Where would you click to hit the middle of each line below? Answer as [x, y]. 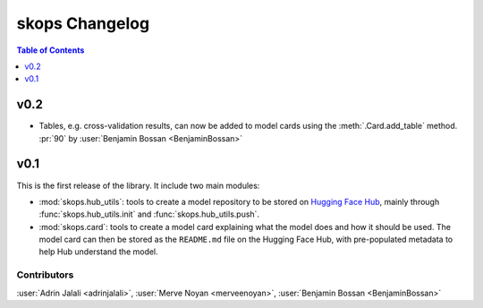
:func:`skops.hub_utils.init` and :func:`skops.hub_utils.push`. [149, 214]
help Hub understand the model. [98, 252]
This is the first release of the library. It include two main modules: [138, 185]
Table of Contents [51, 50]
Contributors [45, 275]
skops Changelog [83, 23]
